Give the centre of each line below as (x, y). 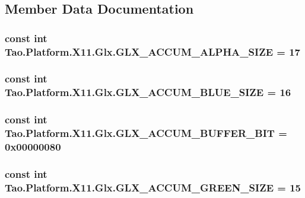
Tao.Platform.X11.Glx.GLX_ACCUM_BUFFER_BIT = (146, 133)
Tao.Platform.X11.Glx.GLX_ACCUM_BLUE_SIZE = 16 (148, 92)
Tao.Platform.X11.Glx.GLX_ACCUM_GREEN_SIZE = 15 (153, 187)
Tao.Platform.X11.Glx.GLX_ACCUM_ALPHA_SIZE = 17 (152, 51)
